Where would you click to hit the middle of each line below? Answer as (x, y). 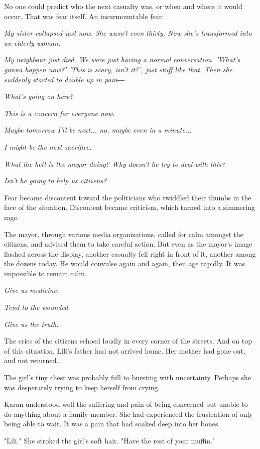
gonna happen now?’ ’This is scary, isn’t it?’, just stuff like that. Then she (118, 69)
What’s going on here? (39, 96)
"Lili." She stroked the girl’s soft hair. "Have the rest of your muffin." (110, 440)
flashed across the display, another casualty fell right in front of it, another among (130, 253)
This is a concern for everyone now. (59, 113)
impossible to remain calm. (45, 273)
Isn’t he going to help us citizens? (55, 181)
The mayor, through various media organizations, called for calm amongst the (124, 234)
